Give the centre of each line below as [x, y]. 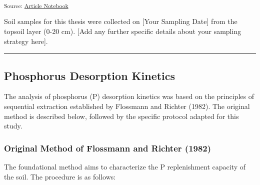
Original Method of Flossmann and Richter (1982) [108, 148]
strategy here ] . [26, 41]
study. [13, 126]
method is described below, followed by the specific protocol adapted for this [121, 116]
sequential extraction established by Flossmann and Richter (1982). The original [127, 106]
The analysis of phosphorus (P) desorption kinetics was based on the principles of [129, 96]
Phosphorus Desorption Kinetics [90, 75]
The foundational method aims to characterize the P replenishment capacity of [125, 166]
